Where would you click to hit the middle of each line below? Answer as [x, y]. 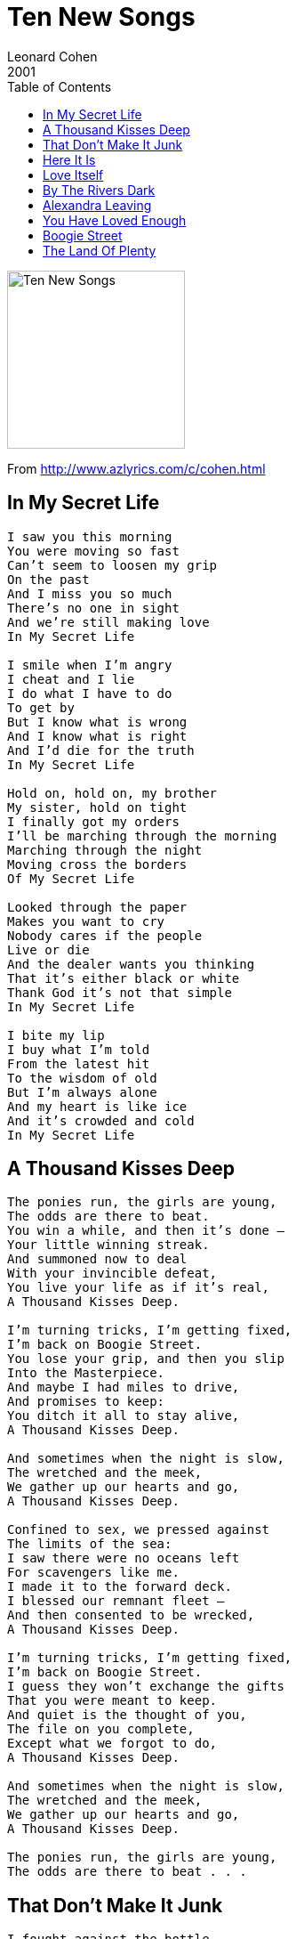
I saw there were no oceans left [124, 1558]
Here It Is [69, 159]
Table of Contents [60, 86]
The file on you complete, [101, 1729]
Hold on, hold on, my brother [112, 793]
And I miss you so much [90, 593]
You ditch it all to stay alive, [124, 1416]
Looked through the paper [97, 907]
